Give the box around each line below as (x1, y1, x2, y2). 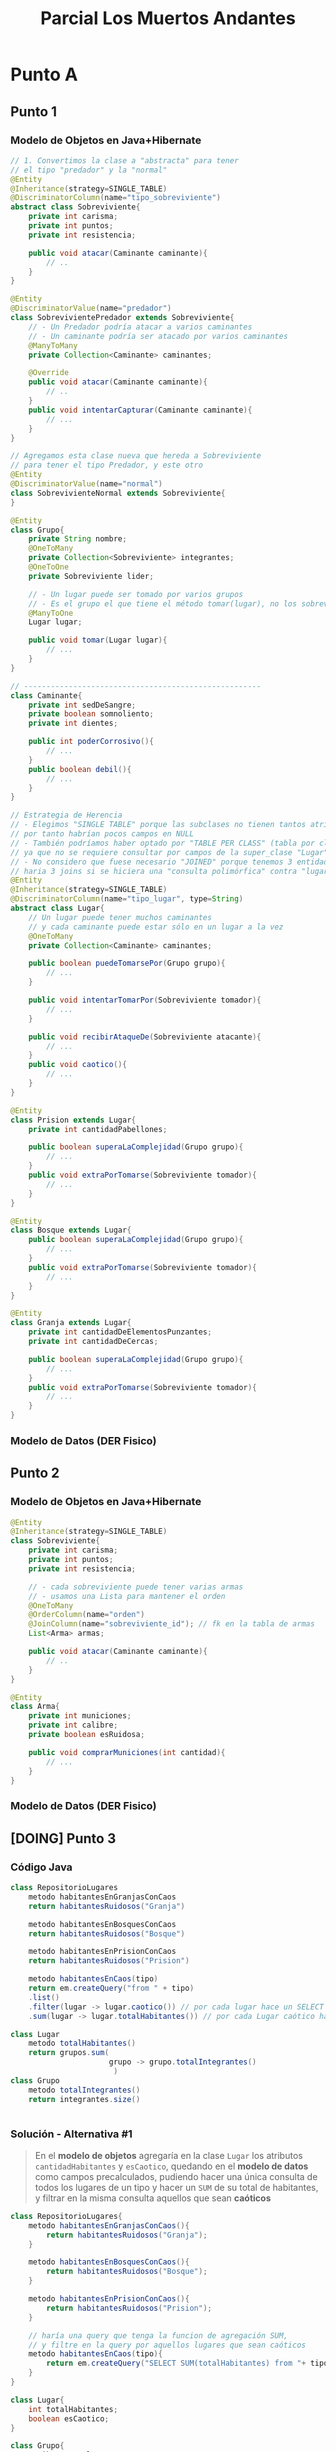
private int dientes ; (28, 718, 118, 729)
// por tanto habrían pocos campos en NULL (10, 829, 195, 839)
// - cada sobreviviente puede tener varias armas (28, 1582, 244, 1592)
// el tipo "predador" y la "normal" (10, 165, 168, 175)
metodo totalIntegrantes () (28, 2085, 141, 2095)
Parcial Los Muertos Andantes (39, 7, 297, 30)
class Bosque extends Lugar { (10, 1225, 132, 1236)
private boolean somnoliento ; (28, 709, 155, 719)
